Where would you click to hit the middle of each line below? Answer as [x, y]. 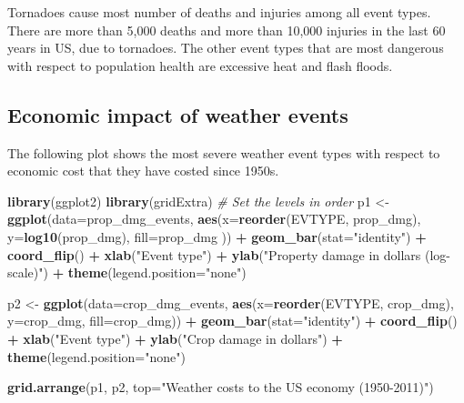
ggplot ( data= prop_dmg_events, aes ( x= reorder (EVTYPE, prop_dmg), [214, 219]
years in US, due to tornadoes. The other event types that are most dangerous [226, 48]
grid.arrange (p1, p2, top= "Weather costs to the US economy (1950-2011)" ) [221, 387]
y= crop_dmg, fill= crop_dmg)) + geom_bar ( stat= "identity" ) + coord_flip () [232, 321]
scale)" [25, 272]
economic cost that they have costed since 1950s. [143, 171]
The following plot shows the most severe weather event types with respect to [224, 152]
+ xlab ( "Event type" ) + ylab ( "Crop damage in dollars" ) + [175, 338]
